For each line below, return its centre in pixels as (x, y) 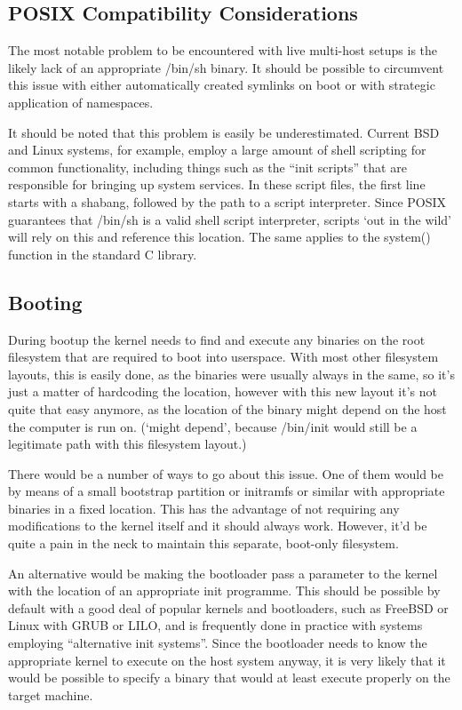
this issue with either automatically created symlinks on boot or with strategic (222, 85)
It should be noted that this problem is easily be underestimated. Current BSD (224, 132)
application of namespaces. (81, 102)
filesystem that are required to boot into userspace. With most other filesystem (223, 357)
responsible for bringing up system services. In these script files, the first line (217, 184)
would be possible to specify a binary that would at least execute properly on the (229, 678)
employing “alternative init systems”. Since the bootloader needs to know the (218, 643)
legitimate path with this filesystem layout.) (127, 444)
